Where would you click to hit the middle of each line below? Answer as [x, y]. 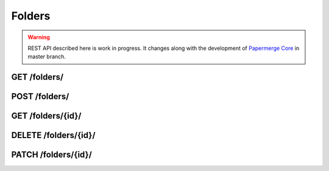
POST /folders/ [40, 96]
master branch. [47, 57]
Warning [39, 37]
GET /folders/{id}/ [46, 116]
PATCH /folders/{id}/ [52, 155]
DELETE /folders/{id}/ [53, 135]
